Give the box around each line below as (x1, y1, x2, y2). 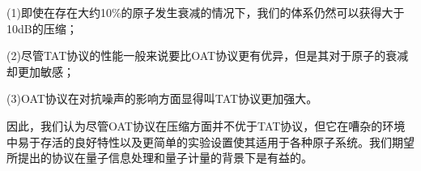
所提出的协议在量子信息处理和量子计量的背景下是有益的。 (6, 149, 313, 166)
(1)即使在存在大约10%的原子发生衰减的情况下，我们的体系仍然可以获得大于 (6, 4, 405, 20)
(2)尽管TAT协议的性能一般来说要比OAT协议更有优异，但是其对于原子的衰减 (6, 47, 409, 64)
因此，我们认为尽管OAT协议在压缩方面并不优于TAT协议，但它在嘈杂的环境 (6, 117, 406, 134)
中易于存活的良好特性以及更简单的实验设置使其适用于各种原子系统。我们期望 (6, 133, 415, 150)
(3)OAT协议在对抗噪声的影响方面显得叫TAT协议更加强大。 (6, 90, 318, 107)
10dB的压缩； (6, 19, 78, 36)
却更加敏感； (6, 62, 74, 79)
